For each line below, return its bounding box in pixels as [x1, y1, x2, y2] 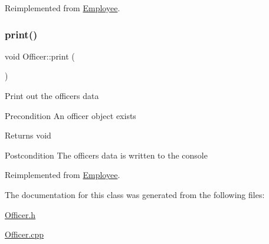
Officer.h [5, 208, 36, 220]
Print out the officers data [5, 90, 99, 101]
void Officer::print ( [5, 50, 75, 62]
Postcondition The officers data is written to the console [5, 149, 208, 161]
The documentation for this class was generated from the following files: [5, 188, 265, 200]
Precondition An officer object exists [5, 109, 136, 121]
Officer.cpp [5, 228, 44, 240]
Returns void [5, 129, 51, 141]
